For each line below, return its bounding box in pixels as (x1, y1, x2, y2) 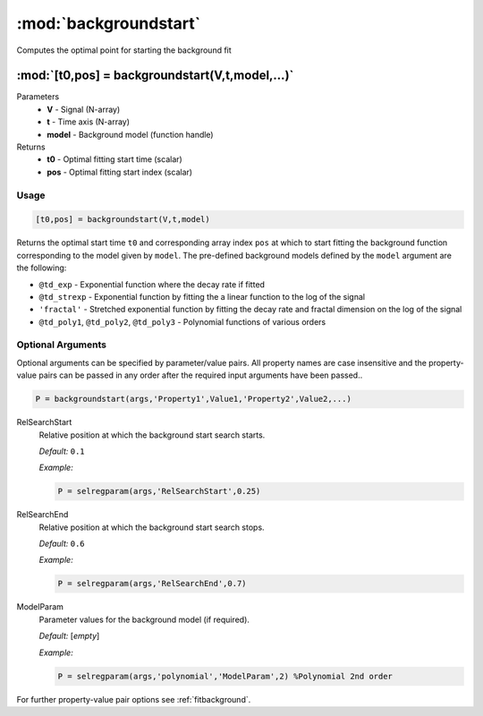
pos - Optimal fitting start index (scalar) (47, 166, 192, 177)
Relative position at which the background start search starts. (38, 430, 266, 440)
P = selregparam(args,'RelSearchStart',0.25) (57, 486, 261, 497)
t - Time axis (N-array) (47, 116, 130, 127)
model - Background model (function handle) (47, 129, 214, 140)
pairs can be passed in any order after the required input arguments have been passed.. (38, 370, 363, 380)
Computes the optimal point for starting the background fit (16, 45, 232, 55)
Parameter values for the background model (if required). (38, 614, 250, 625)
